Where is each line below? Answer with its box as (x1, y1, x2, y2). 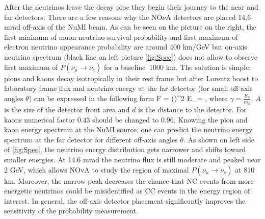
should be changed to (92, 114, 159, 125)
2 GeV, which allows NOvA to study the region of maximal (4, 164, 189, 175)
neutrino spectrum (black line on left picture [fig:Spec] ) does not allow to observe (4, 51, 258, 62)
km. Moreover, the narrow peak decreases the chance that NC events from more (4, 175, 254, 186)
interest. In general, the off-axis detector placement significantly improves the (4, 195, 246, 206)
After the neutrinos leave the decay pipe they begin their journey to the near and (4, 2, 258, 12)
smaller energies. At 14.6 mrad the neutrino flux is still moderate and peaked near (4, 154, 261, 164)
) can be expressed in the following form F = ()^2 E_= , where (29, 92, 228, 103)
